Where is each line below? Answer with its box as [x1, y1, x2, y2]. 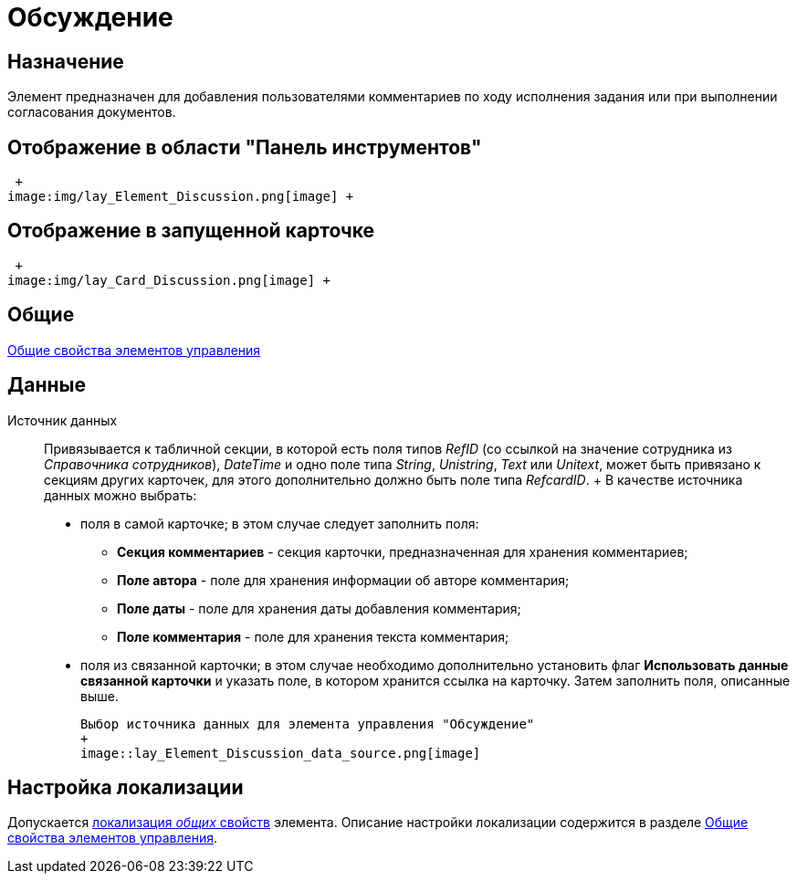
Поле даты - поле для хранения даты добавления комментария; [117, 600, 521, 616]
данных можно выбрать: [44, 487, 197, 503]
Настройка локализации [7, 775, 244, 799]
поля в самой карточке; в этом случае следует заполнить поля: [80, 515, 479, 531]
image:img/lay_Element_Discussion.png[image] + [7, 189, 354, 205]
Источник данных [7, 412, 118, 428]
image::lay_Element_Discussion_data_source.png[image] [80, 745, 481, 760]
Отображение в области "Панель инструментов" [7, 135, 482, 159]
